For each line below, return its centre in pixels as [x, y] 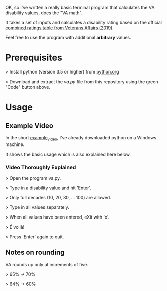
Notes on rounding [35, 252]
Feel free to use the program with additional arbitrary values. [68, 38]
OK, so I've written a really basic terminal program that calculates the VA [80, 7]
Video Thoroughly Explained [41, 167]
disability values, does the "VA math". [44, 13]
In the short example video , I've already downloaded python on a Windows [81, 138]
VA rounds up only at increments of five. [47, 264]
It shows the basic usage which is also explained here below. [68, 154]
